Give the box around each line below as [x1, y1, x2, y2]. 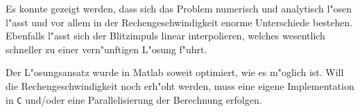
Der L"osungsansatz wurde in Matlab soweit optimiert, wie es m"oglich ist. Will [6, 65, 344, 80]
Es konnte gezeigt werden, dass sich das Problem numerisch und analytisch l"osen [6, 1, 352, 15]
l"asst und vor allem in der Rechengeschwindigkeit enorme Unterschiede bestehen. [6, 15, 353, 29]
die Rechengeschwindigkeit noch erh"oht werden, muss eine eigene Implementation [6, 78, 354, 93]
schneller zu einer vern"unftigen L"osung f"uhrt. [6, 41, 207, 56]
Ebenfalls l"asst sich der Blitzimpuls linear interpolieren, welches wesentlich [6, 28, 325, 43]
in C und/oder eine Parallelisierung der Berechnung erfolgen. [6, 92, 262, 106]
